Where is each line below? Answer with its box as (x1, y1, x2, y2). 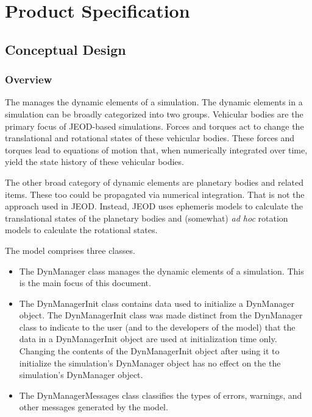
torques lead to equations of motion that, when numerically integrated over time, (5, 143, 308, 156)
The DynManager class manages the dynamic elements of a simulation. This (19, 264, 304, 277)
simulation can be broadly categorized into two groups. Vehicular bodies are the (5, 107, 303, 120)
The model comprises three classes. (5, 244, 135, 256)
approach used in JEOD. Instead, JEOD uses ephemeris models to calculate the (5, 200, 303, 212)
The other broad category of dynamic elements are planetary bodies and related (5, 175, 303, 188)
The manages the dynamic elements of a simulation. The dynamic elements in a (5, 96, 303, 108)
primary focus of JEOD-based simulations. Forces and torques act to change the (5, 119, 304, 132)
